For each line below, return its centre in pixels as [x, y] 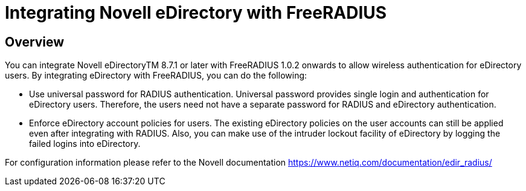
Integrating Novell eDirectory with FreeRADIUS [196, 13]
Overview [35, 42]
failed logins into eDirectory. [85, 144]
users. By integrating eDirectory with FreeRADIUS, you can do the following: [156, 76]
